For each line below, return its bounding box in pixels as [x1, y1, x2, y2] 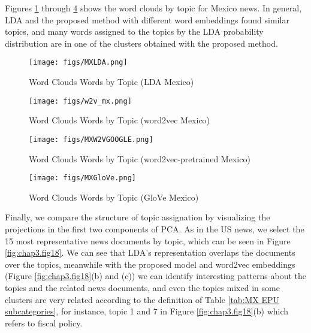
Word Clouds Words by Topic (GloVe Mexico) [29, 190, 199, 203]
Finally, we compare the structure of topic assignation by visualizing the [5, 211, 270, 223]
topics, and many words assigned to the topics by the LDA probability [5, 25, 264, 38]
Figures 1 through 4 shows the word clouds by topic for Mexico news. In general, [5, 2, 302, 14]
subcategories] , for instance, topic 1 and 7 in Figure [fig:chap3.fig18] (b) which [5, 305, 289, 317]
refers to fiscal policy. [5, 316, 83, 329]
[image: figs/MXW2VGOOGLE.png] [29, 135, 153, 144]
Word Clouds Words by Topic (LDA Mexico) [29, 75, 194, 88]
